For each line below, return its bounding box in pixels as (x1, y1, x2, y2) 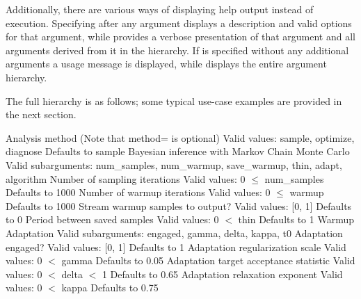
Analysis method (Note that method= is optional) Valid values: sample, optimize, (6, 130, 355, 145)
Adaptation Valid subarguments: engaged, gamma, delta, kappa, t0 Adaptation (6, 225, 343, 240)
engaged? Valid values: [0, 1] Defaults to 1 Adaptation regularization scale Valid (6, 239, 346, 254)
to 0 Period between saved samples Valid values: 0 (6, 212, 219, 227)
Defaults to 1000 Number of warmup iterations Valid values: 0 (6, 185, 271, 200)
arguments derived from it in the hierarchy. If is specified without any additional (6, 42, 349, 57)
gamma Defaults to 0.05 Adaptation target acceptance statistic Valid (61, 253, 355, 268)
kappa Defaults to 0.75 (61, 280, 159, 295)
